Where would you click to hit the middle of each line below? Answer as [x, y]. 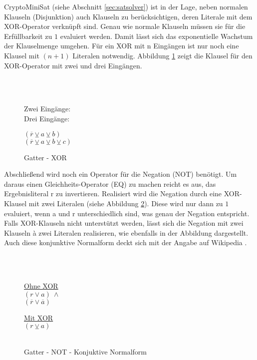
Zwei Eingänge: [47, 109]
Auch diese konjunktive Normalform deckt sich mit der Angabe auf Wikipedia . [126, 242]
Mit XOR [39, 317]
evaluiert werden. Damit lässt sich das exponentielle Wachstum [156, 36]
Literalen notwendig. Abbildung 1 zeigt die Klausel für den [162, 55]
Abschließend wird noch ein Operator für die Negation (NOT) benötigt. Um [121, 174]
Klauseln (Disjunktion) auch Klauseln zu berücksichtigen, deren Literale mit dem [128, 16]
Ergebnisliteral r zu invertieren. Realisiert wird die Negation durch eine [113, 193]
